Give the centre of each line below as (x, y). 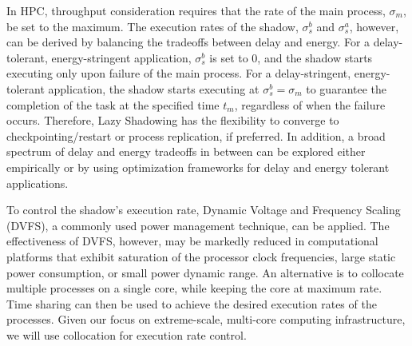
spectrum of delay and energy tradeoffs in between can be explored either (186, 151)
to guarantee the (347, 88)
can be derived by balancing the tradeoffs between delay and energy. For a (188, 42)
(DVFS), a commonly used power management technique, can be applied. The (198, 225)
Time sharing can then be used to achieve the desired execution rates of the (192, 303)
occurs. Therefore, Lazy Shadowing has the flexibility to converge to (173, 120)
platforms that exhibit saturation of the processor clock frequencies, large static (201, 256)
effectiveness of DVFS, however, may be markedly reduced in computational (192, 241)
